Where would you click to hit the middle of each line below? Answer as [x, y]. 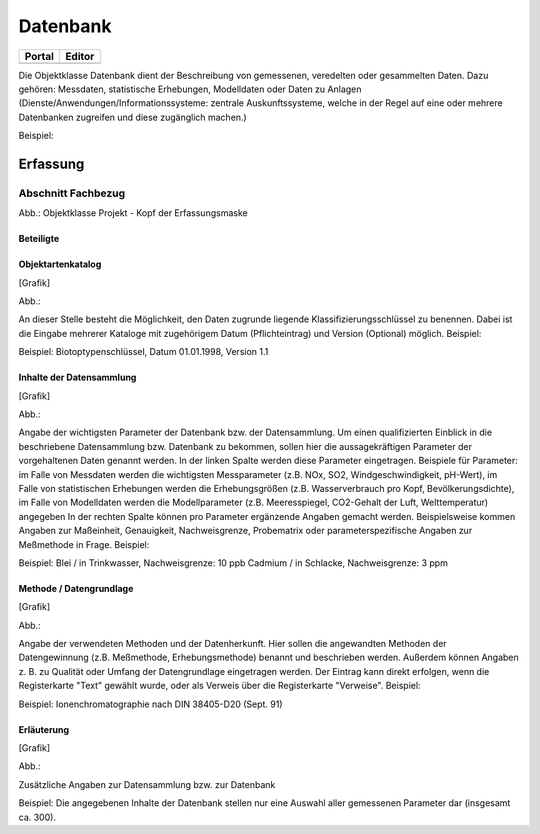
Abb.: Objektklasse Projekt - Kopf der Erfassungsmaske [133, 213]
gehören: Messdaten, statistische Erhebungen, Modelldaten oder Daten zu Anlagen [190, 89]
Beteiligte [39, 239]
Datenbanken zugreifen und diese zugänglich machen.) [132, 117]
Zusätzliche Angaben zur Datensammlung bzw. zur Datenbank [147, 784]
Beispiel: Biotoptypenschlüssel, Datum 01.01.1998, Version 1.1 [143, 352]
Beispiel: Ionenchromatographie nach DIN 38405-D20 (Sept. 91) [151, 704]
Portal [39, 56]
